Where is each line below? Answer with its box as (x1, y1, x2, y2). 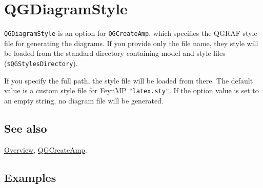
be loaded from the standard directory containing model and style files (4, 48, 226, 58)
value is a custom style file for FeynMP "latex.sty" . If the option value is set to (4, 85, 259, 96)
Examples (4, 169, 56, 185)
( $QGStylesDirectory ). (4, 57, 78, 68)
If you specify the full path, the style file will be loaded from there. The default (4, 75, 253, 86)
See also (4, 120, 47, 136)
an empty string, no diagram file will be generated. (4, 95, 164, 106)
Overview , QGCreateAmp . (4, 144, 87, 155)
